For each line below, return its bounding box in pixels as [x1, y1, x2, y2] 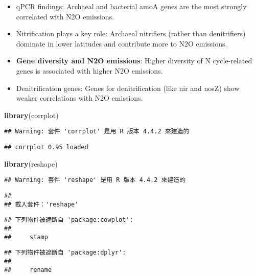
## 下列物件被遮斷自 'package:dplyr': [4, 249, 126, 257]
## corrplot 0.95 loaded [4, 144, 88, 151]
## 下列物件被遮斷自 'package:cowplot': [4, 216, 133, 224]
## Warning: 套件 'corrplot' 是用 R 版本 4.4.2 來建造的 [4, 128, 190, 135]
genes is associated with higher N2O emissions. [16, 65, 163, 76]
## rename [4, 266, 52, 273]
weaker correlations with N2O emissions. [16, 93, 143, 103]
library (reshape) [4, 158, 58, 169]
